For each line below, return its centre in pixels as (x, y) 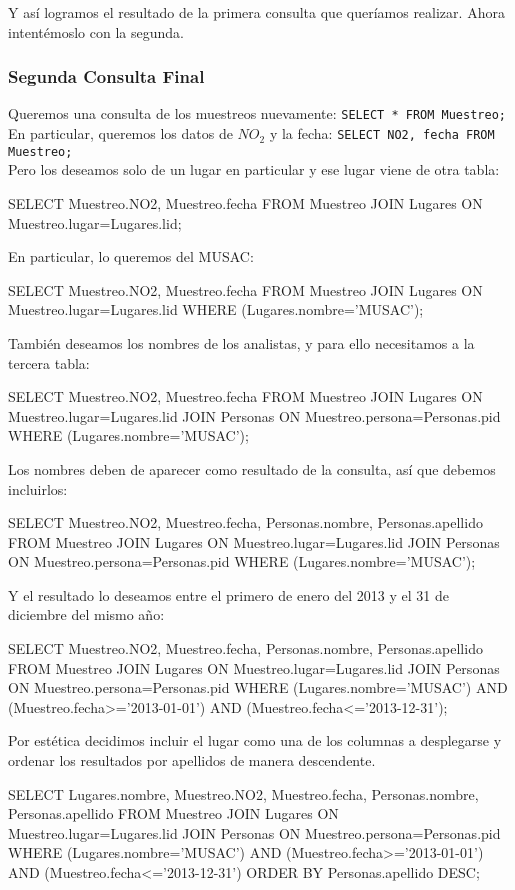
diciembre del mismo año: (86, 614)
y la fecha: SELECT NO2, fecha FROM (382, 133)
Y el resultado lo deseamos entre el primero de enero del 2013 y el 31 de (228, 594)
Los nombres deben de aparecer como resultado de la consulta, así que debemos (252, 468)
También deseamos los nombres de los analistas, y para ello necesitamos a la (241, 342)
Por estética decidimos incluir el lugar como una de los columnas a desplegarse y (255, 740)
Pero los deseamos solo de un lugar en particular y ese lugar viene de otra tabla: (254, 169)
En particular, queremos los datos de (120, 133)
